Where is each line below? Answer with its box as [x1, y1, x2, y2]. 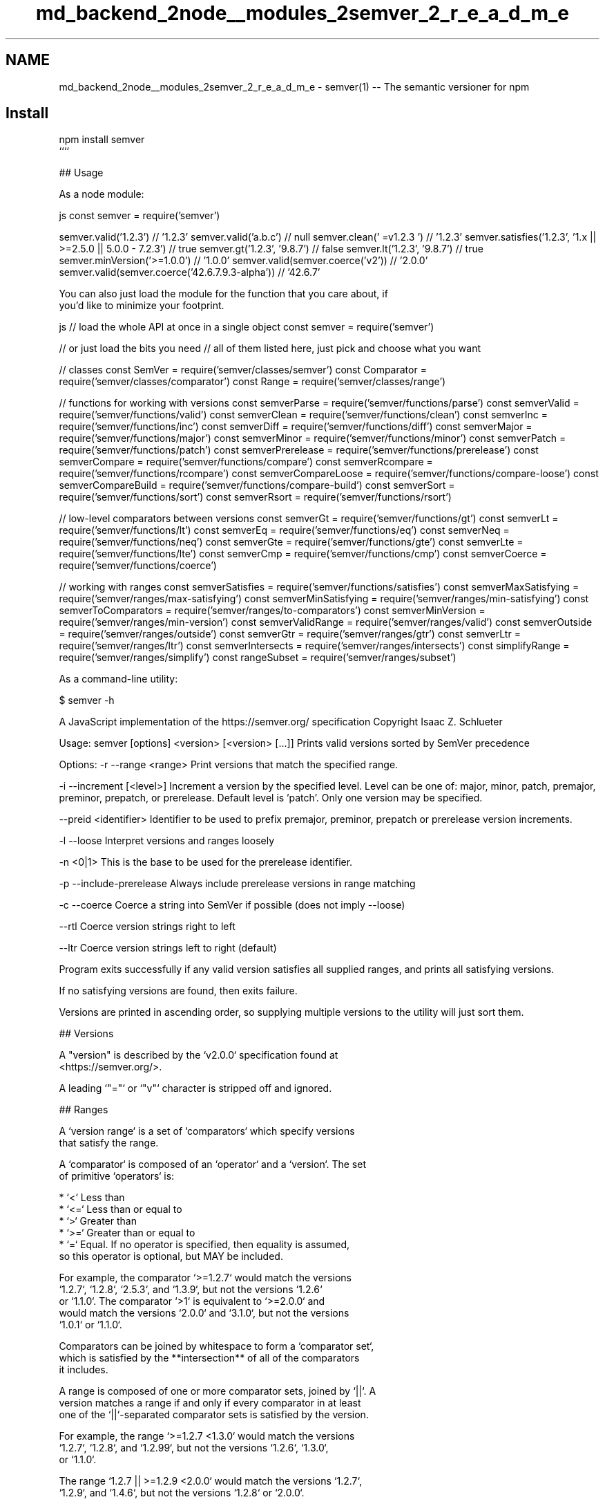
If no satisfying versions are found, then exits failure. [59, 985, 298, 997]
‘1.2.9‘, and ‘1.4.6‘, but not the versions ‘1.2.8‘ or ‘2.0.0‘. [59, 1487, 305, 1499]
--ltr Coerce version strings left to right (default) [59, 942, 277, 954]
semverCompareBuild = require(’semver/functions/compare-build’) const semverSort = [59, 479, 455, 492]
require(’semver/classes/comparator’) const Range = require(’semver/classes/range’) [59, 375, 446, 388]
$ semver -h [59, 694, 115, 707]
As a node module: [59, 188, 144, 201]
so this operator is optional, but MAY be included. [59, 1250, 283, 1263]
